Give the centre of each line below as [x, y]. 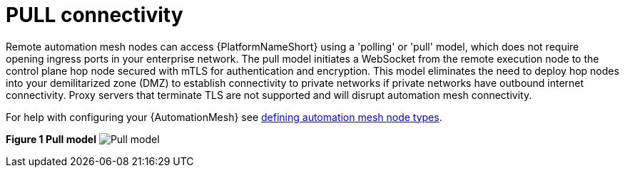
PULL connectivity [95, 15]
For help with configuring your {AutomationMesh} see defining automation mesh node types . [224, 117]
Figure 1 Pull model [51, 139]
